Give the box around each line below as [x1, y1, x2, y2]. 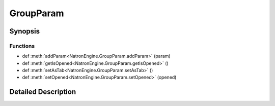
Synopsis [9, 27, 40, 36]
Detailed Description [9, 88, 76, 96]
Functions [9, 42, 35, 49]
